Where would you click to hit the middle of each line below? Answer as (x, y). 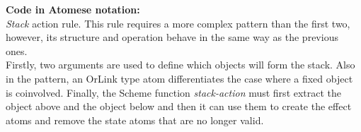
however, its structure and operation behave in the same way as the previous (172, 37)
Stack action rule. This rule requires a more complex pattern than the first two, (178, 23)
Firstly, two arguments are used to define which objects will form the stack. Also (180, 65)
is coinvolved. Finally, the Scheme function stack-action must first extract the (174, 92)
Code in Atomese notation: (73, 9)
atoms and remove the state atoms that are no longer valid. (135, 120)
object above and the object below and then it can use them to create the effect (179, 106)
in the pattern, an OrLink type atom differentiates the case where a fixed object (179, 78)
